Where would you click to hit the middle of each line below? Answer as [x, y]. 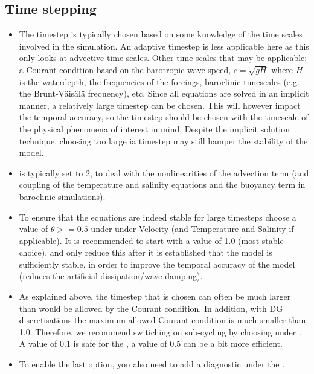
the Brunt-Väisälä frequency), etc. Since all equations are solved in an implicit [164, 93]
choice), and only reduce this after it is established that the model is [146, 252]
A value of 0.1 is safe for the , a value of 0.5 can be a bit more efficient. [151, 343]
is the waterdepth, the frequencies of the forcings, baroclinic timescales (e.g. [159, 81]
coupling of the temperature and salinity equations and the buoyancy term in [162, 185]
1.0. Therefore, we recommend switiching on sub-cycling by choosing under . [160, 331]
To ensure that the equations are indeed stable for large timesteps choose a [158, 217]
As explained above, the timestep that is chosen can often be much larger [155, 296]
